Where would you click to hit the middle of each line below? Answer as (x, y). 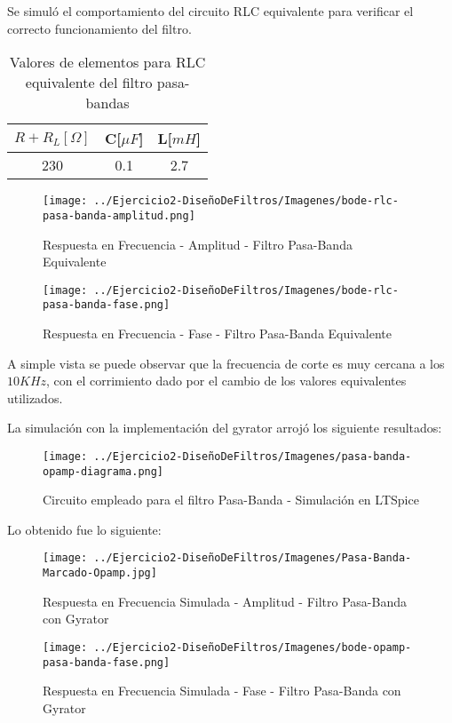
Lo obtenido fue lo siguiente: (84, 529)
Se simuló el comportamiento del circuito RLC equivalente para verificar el (210, 11)
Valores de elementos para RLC (107, 62)
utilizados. (35, 397)
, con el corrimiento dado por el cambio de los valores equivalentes (226, 381)
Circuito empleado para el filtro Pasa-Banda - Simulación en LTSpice (231, 500)
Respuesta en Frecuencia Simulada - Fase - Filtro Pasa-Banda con (222, 691)
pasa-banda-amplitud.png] (119, 215)
